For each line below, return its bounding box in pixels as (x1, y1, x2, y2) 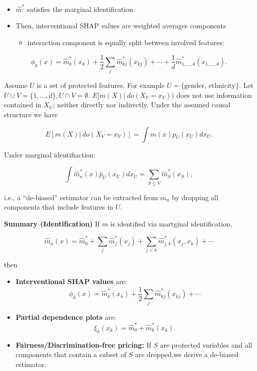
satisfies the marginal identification (27, 3, 133, 14)
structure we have (4, 109, 58, 120)
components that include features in (4, 202, 113, 212)
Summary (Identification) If (4, 218, 100, 228)
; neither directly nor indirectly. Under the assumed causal (53, 99, 231, 110)
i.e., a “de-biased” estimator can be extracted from (4, 192, 158, 202)
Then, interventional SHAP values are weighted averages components (15, 20, 226, 31)
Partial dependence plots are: (15, 312, 116, 322)
